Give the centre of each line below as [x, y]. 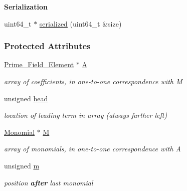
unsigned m [22, 165]
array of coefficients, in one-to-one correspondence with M [93, 81]
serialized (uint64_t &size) [80, 23]
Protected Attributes [47, 46]
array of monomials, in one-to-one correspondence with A [92, 149]
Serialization [26, 7]
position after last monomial [49, 182]
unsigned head [26, 98]
